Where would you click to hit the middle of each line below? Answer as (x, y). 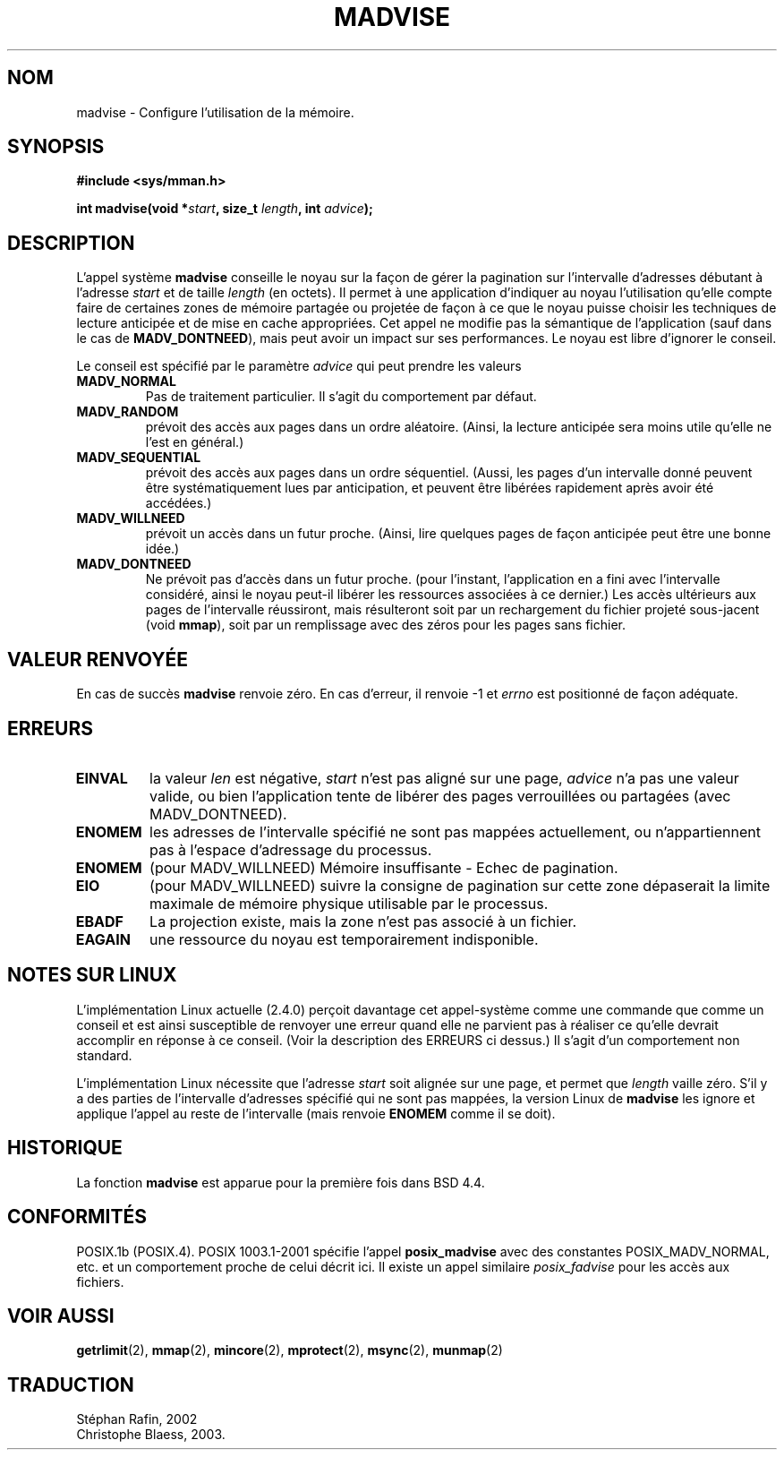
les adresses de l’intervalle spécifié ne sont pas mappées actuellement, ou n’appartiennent (455, 831)
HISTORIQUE (65, 1148)
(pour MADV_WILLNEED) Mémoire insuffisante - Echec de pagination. (384, 867)
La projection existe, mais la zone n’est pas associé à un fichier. (363, 921)
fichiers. (100, 1281)
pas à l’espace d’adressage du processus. (291, 849)
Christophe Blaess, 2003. (151, 1435)
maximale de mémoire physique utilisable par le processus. (349, 903)
